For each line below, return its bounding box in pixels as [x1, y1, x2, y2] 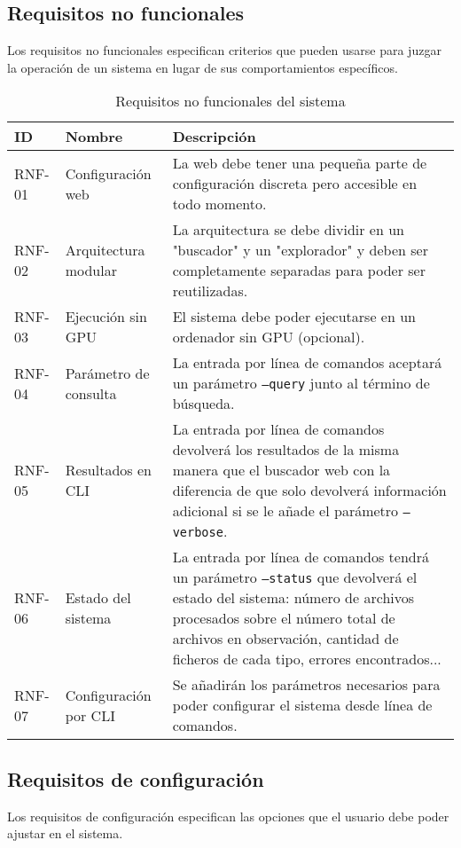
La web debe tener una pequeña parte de [172, 153, 427, 174]
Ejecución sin [65, 306, 147, 327]
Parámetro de [65, 362, 150, 383]
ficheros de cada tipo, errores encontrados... [172, 648, 441, 670]
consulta [65, 382, 117, 404]
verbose [172, 525, 223, 540]
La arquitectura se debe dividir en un [172, 219, 404, 240]
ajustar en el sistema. [7, 824, 123, 843]
